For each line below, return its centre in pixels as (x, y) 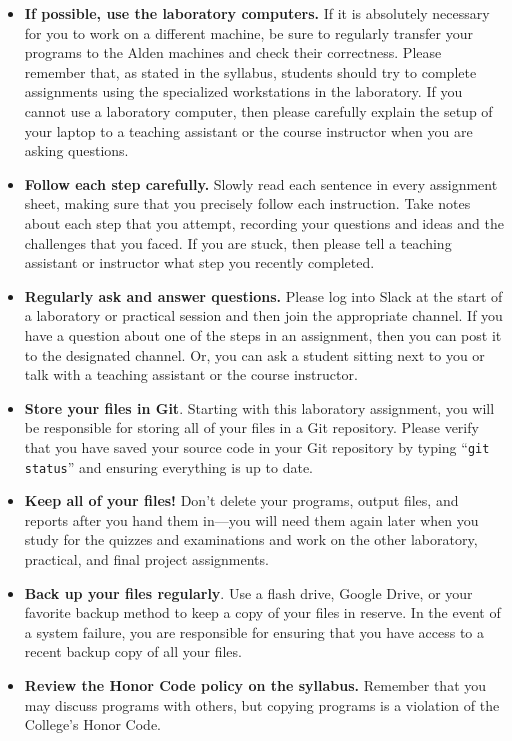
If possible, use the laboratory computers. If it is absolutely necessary (257, 13)
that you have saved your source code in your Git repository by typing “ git (257, 446)
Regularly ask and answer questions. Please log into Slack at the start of (263, 295)
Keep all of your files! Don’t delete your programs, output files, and (241, 500)
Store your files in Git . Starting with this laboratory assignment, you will (259, 407)
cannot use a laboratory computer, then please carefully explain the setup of (258, 110)
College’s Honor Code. (93, 724)
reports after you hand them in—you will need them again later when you (251, 519)
